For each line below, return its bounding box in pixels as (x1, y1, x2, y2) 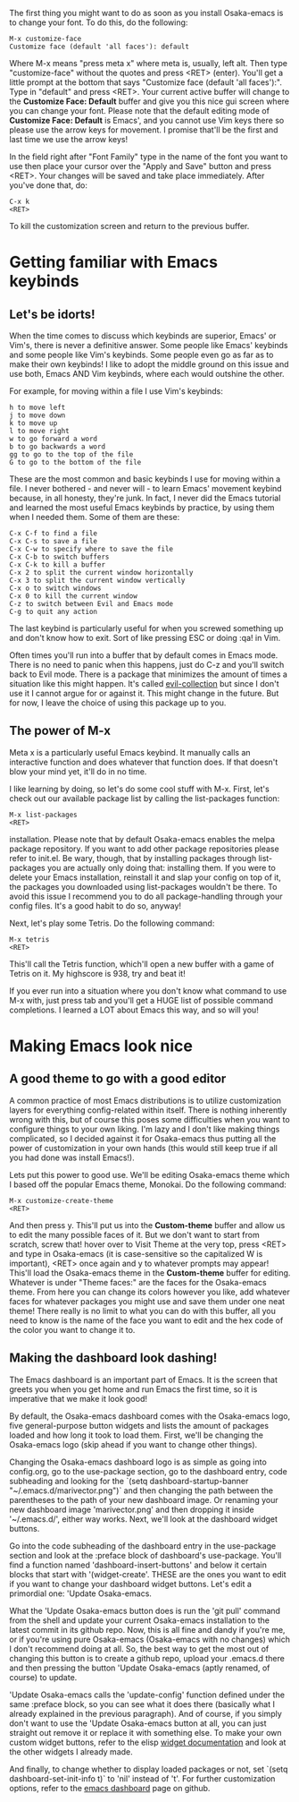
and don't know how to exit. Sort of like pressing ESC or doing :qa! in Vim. (9, 633, 281, 643)
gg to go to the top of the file (9, 450, 134, 459)
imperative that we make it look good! (9, 1393, 148, 1404)
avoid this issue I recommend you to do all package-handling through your (9, 891, 283, 901)
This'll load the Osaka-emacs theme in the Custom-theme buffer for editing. (9, 1267, 291, 1278)
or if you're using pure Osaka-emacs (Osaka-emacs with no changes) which (9, 1634, 291, 1644)
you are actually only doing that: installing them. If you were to (47, 862, 277, 873)
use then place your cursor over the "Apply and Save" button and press (9, 161, 272, 171)
